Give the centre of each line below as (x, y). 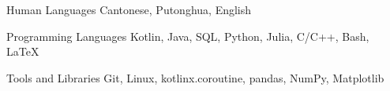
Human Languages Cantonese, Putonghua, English (129, 9)
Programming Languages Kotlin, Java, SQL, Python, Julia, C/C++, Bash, (188, 36)
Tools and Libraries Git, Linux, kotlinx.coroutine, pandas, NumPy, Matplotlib (195, 77)
